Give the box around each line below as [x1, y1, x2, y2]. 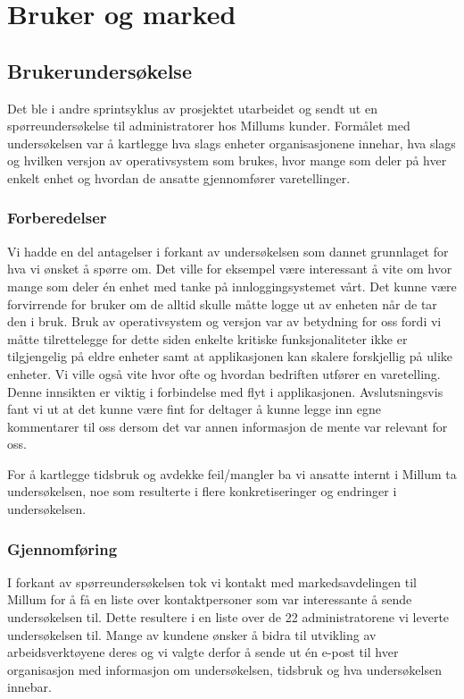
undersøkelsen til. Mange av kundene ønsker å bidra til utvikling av [7, 625, 377, 644]
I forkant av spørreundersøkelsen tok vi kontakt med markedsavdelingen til [7, 572, 418, 591]
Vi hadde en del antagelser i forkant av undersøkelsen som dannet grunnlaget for [7, 241, 449, 260]
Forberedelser [7, 206, 107, 229]
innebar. [7, 678, 52, 696]
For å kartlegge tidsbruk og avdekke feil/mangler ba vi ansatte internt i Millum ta [7, 464, 457, 483]
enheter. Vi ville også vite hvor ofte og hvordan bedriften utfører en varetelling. [7, 364, 441, 383]
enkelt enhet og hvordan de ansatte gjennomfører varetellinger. [7, 168, 351, 187]
